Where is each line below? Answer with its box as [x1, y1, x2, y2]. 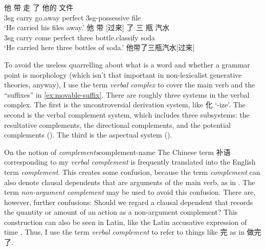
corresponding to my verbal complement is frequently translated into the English [4, 156, 256, 167]
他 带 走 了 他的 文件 [4, 2, 74, 12]
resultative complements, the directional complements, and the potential [4, 119, 231, 130]
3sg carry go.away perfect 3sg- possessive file [4, 12, 141, 22]
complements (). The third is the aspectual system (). [4, 129, 172, 140]
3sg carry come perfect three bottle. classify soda [4, 32, 155, 42]
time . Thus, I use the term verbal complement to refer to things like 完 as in [4, 226, 245, 237]
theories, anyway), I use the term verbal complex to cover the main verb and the [4, 79, 255, 90]
